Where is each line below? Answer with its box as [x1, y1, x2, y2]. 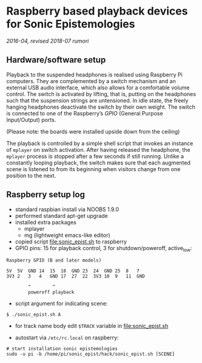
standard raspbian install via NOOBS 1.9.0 [15, 205, 120, 213]
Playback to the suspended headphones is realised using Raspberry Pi [6, 71, 183, 78]
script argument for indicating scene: [15, 300, 108, 307]
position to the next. [6, 172, 56, 179]
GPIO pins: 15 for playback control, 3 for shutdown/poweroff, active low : [15, 244, 192, 253]
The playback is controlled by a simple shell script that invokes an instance [6, 140, 194, 147]
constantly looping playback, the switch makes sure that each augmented [6, 159, 191, 166]
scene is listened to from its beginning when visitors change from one [6, 165, 181, 172]
